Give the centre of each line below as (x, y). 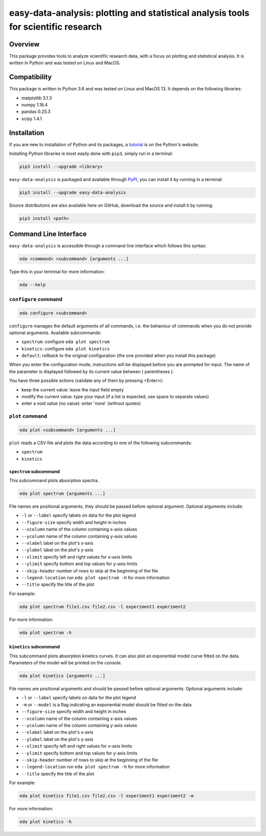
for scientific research (55, 27)
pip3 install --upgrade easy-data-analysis (73, 192)
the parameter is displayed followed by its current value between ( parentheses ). (92, 371)
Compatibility (30, 77)
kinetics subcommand (34, 647)
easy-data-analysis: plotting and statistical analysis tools (129, 13)
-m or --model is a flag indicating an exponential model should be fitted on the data (107, 704)
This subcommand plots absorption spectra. (54, 481)
